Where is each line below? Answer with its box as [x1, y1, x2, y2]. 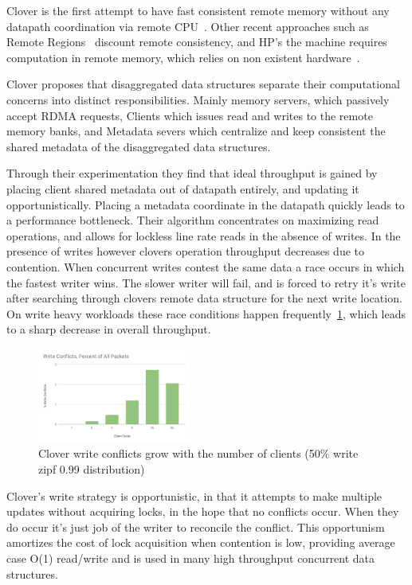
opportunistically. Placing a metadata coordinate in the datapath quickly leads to [6, 196, 405, 213]
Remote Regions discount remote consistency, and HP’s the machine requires [6, 33, 387, 50]
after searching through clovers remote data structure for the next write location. [6, 290, 402, 306]
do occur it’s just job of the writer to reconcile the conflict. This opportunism [6, 518, 385, 535]
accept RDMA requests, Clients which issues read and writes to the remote [6, 107, 373, 123]
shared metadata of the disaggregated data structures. [6, 138, 271, 154]
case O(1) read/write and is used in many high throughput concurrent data [6, 549, 375, 566]
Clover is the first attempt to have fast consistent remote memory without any [6, 2, 390, 18]
